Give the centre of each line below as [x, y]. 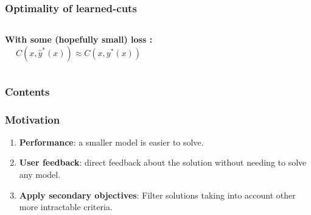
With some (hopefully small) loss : [79, 39]
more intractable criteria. [66, 207]
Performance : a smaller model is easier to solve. [111, 142]
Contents [27, 91]
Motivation [33, 119]
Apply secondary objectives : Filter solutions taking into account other [157, 195]
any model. [40, 174]
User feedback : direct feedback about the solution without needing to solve [163, 162]
